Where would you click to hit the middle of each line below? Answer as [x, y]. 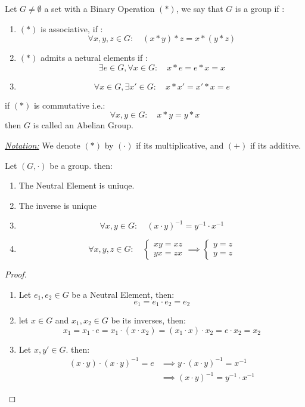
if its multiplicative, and [180, 145]
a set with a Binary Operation [99, 8]
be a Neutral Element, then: [123, 294]
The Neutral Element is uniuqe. [77, 185]
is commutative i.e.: [69, 105]
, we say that [200, 8]
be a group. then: [81, 165]
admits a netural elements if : [94, 58]
